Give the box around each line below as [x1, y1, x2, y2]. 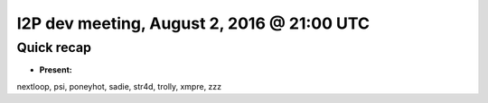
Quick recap [16, 39, 92, 56]
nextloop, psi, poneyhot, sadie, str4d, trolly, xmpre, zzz [16, 81, 222, 91]
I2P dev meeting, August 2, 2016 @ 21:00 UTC [16, 13, 371, 33]
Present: [39, 64, 72, 75]
